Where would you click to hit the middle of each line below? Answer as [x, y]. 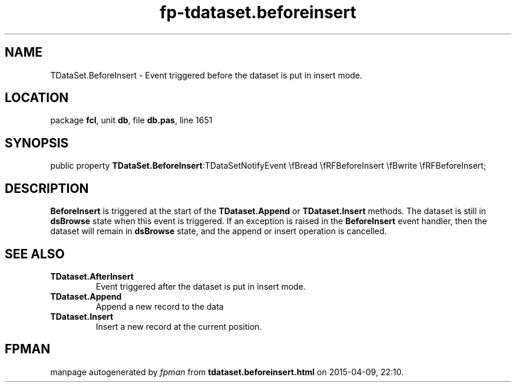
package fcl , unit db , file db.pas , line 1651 [131, 120]
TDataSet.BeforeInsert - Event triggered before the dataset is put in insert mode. [206, 75]
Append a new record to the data [160, 306]
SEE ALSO [35, 254]
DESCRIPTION [47, 188]
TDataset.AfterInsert [92, 276]
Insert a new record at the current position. [179, 326]
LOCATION [37, 98]
